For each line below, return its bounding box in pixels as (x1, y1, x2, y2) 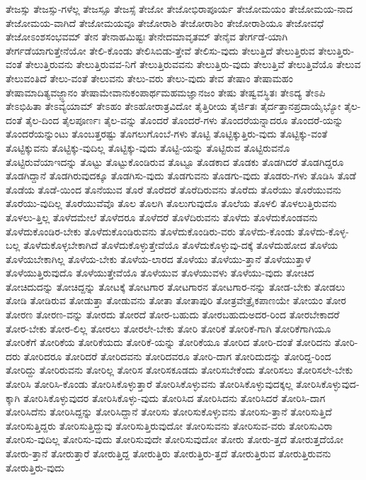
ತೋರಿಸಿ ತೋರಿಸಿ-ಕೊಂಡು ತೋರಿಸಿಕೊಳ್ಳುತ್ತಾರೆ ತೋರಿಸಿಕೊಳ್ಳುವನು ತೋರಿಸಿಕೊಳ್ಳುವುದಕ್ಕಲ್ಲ (6, 376, 293, 391)
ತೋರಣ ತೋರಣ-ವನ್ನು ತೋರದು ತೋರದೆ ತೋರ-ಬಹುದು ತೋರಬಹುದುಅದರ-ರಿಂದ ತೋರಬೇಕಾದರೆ (6, 307, 340, 322)
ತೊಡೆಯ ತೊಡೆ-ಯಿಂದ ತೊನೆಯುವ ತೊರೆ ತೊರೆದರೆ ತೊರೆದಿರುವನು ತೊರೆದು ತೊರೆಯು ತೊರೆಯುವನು (6, 182, 341, 196)
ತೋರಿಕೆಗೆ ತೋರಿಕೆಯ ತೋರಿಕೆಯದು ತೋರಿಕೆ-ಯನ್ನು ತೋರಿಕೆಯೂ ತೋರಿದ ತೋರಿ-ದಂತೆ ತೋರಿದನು (6, 335, 331, 350)
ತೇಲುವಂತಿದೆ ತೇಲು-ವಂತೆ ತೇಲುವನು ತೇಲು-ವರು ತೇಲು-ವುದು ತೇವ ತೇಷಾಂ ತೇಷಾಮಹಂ (6, 70, 294, 85)
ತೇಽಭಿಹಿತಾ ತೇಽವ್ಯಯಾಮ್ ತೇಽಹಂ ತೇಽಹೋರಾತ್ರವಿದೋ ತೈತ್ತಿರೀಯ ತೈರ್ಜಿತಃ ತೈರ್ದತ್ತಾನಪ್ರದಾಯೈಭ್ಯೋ (6, 99, 341, 113)
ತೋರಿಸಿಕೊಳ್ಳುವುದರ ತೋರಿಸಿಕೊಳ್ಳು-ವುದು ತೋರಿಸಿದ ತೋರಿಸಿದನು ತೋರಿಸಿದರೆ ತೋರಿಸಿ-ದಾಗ (23, 390, 326, 405)
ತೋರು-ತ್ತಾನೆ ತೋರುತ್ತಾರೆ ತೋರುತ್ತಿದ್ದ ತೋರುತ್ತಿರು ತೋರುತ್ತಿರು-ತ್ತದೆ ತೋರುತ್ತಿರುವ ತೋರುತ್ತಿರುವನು (6, 446, 331, 460)
